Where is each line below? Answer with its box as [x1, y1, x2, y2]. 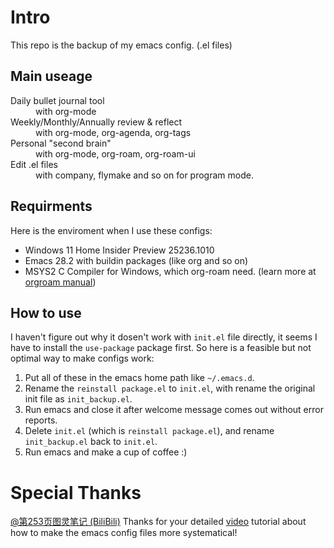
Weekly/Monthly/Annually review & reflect [10, 116, 183, 128]
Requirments [10, 198, 93, 215]
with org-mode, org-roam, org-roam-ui [35, 147, 196, 160]
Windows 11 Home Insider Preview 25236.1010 [24, 244, 215, 256]
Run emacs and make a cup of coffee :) [24, 446, 188, 458]
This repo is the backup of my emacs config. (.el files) [10, 39, 233, 51]
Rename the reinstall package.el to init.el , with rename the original [24, 382, 316, 395]
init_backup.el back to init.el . [24, 436, 158, 448]
